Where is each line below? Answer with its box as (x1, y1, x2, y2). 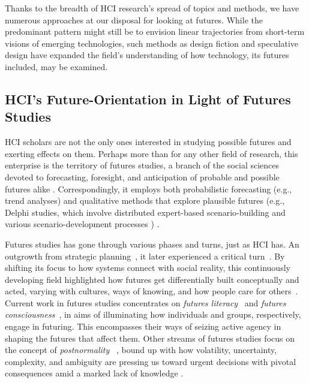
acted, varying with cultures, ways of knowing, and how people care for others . (5, 285, 298, 297)
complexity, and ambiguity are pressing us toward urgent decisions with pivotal (5, 355, 296, 367)
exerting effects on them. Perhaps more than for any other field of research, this (5, 147, 298, 159)
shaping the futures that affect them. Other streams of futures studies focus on (5, 331, 295, 344)
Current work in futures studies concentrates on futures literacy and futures (5, 296, 286, 309)
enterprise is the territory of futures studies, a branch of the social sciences (5, 159, 280, 171)
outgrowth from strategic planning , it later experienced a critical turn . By (5, 249, 285, 262)
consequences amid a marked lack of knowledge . (5, 367, 184, 379)
